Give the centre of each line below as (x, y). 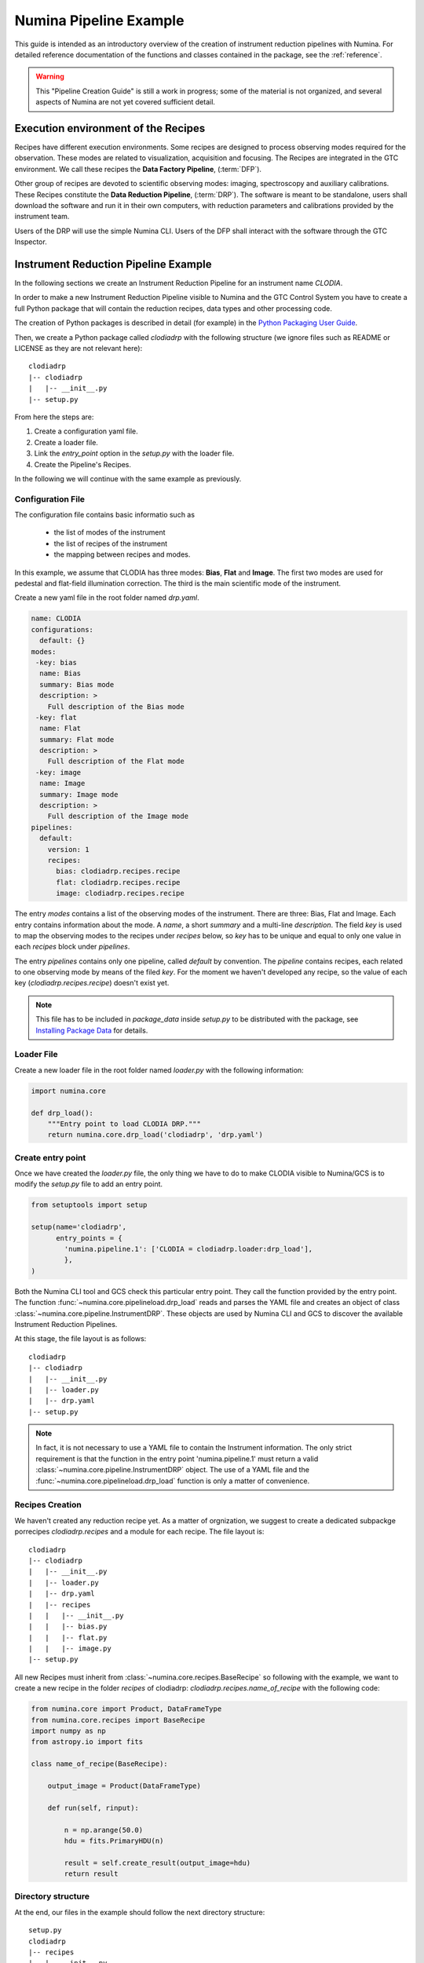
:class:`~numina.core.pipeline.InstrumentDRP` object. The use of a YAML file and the (173, 1470)
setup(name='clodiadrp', (79, 1227)
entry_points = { (90, 1238)
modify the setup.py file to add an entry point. (89, 1184)
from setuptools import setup (89, 1205)
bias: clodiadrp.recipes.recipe (118, 871)
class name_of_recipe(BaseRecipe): (99, 1764)
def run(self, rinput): (93, 1808)
